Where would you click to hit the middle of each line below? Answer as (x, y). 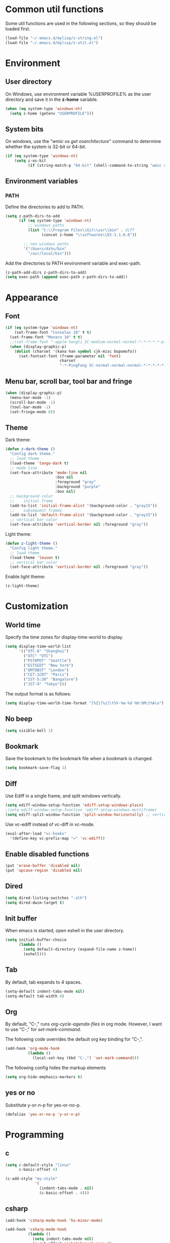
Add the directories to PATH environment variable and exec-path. (73, 263)
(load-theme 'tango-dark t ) (39, 463)
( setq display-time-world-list (38, 647)
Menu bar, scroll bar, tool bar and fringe (69, 381)
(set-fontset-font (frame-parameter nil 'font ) (70, 356)
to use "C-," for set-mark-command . (43, 1030)
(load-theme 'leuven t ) (35, 558)
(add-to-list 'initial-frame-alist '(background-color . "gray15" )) (83, 505)
